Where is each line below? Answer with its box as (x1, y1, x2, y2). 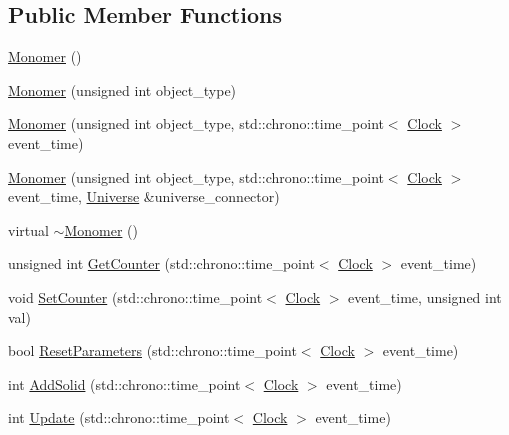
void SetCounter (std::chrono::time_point (8, 286, 263, 307)
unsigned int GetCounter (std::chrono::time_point (8, 253, 315, 274)
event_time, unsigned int (348, 286, 502, 307)
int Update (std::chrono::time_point (8, 407, 230, 428)
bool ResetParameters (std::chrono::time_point (8, 340, 297, 361)
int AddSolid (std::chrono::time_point (8, 373, 241, 394)
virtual (8, 219, 49, 240)
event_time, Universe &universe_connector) (8, 186, 280, 207)
